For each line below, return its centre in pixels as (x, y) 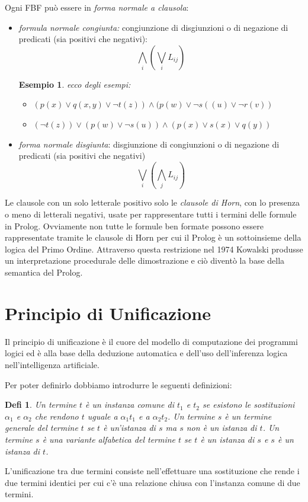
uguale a (102, 416)
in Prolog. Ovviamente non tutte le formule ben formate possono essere (134, 226)
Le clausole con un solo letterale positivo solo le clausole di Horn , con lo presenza (153, 202)
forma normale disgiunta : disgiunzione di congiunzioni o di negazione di (149, 144)
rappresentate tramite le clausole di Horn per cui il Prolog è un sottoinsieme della (153, 237)
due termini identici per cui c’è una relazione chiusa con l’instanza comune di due (153, 482)
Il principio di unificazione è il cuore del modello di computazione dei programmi (151, 341)
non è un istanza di (222, 428)
